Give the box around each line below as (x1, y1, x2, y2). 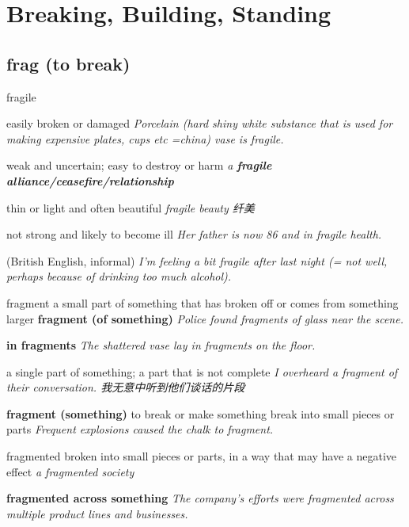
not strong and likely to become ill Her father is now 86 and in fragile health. (6, 226, 382, 242)
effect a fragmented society (6, 463, 134, 479)
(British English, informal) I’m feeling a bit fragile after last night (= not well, (6, 252, 388, 269)
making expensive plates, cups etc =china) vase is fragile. (6, 130, 284, 147)
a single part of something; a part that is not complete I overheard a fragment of (6, 363, 398, 380)
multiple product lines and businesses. (6, 505, 188, 521)
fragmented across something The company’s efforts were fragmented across (6, 490, 394, 506)
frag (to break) (6, 51, 131, 75)
